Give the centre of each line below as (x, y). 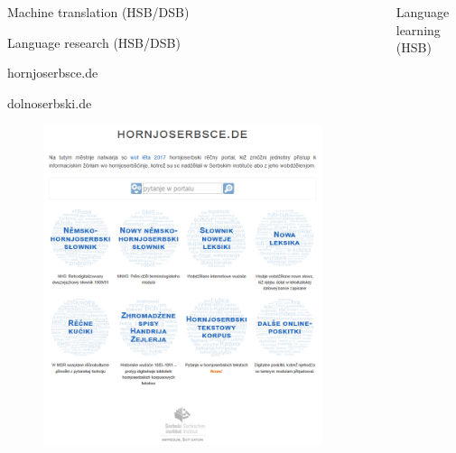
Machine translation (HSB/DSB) (98, 12)
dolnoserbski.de (50, 102)
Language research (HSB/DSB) (94, 42)
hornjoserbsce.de (53, 73)
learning (418, 29)
